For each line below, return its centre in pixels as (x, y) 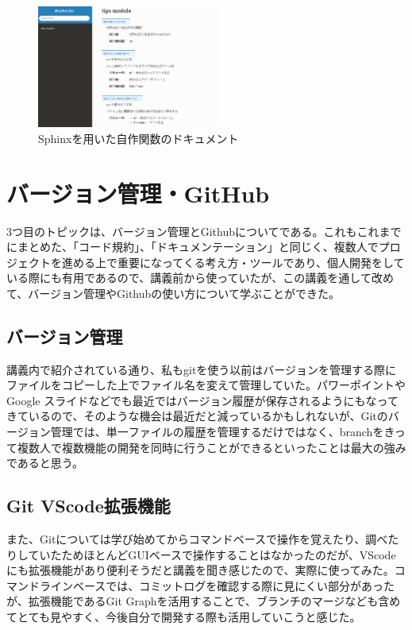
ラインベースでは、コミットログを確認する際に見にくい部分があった (217, 585)
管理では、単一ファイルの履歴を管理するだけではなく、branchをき (222, 432)
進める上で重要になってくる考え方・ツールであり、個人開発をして (233, 262)
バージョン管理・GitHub (138, 193)
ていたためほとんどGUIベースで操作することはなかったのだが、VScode (212, 554)
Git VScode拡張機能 (89, 506)
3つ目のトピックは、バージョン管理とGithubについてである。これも (182, 231)
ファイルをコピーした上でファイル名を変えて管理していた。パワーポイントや (206, 385)
